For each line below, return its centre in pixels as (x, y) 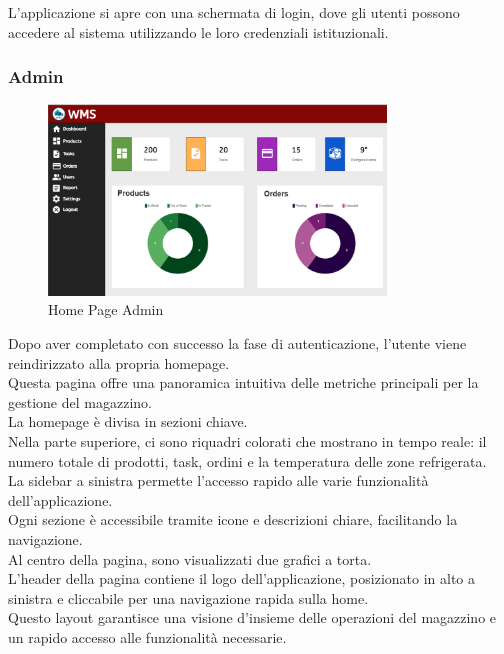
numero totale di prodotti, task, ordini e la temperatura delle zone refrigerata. (247, 460)
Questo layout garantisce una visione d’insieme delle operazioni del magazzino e (252, 617)
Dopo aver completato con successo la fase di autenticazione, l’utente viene (237, 343)
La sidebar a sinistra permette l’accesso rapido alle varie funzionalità (218, 480)
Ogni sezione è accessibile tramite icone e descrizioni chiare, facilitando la (233, 519)
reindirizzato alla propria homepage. (119, 362)
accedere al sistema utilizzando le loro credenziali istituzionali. (198, 31)
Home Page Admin (106, 309)
